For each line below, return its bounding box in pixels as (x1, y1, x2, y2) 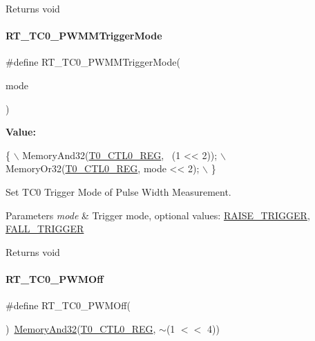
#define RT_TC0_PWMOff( (6, 298, 131, 313)
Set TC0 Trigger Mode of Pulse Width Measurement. (6, 184, 231, 199)
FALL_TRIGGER (6, 221, 84, 236)
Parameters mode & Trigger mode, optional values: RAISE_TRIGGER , (6, 208, 310, 222)
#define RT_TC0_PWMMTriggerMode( (6, 55, 180, 69)
